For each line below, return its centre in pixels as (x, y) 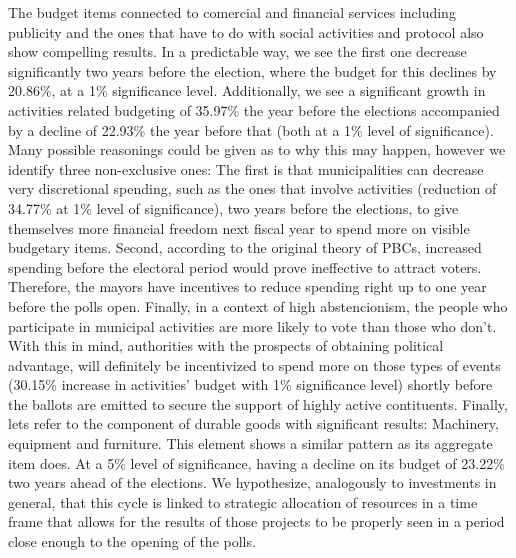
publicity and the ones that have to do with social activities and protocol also (246, 31)
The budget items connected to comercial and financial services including (232, 12)
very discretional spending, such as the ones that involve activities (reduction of (252, 188)
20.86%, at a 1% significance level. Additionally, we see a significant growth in (247, 90)
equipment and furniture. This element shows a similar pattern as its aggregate (250, 443)
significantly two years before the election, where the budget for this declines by (252, 70)
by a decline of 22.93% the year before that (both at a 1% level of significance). (251, 129)
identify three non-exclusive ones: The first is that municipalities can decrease (246, 168)
